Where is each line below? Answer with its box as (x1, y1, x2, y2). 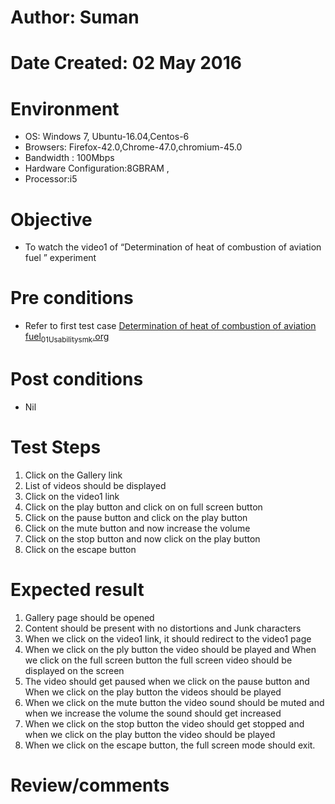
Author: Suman (10, 6, 140, 29)
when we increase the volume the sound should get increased (24, 707, 282, 719)
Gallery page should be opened (24, 611, 155, 623)
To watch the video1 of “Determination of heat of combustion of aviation (24, 241, 322, 253)
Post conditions (10, 368, 144, 391)
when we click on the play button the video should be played (24, 728, 276, 740)
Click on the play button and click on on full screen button (24, 501, 263, 513)
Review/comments (10, 774, 170, 796)
